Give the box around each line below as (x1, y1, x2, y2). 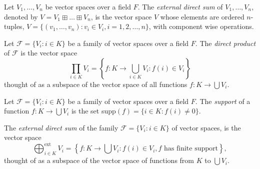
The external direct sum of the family (4, 122, 118, 132)
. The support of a (195, 95, 250, 106)
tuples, (4, 21, 24, 31)
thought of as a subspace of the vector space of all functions (4, 78, 187, 89)
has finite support (164, 145, 218, 152)
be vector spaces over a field (45, 1, 131, 11)
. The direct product (195, 37, 256, 48)
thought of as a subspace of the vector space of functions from (4, 155, 194, 165)
